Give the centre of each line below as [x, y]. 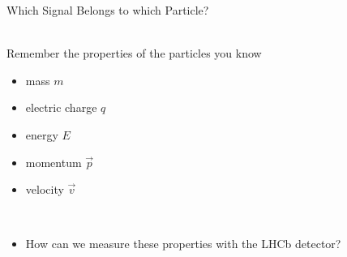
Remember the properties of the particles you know [134, 53]
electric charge [61, 107]
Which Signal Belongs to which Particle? [108, 10]
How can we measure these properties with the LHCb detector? [183, 244]
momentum [54, 162]
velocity [45, 189]
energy [42, 134]
